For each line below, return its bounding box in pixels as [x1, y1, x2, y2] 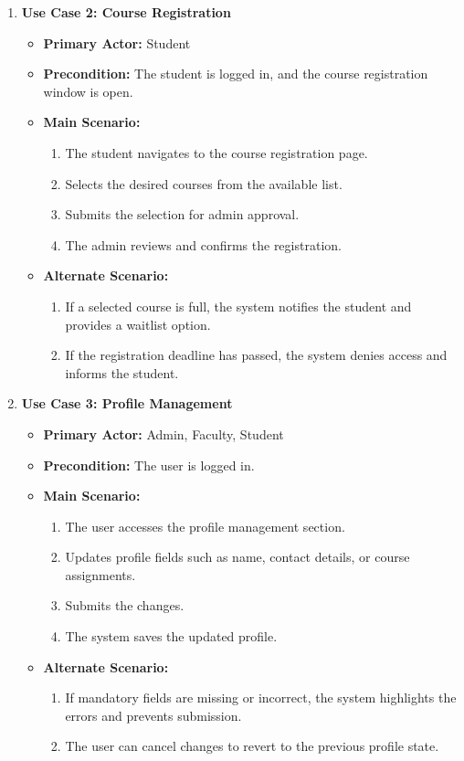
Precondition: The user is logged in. [43, 455, 255, 474]
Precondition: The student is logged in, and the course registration [43, 64, 428, 83]
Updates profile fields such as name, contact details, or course [65, 547, 410, 566]
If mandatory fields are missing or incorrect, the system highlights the [65, 688, 457, 707]
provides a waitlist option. [65, 314, 211, 333]
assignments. [65, 565, 136, 584]
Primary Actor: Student [43, 33, 191, 52]
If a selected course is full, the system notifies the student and [65, 296, 412, 315]
